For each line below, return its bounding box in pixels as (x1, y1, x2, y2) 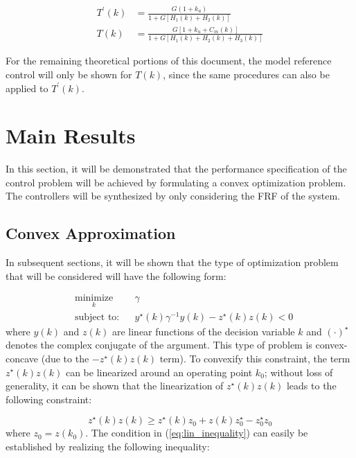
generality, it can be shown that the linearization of (6, 378, 224, 393)
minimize (75, 293, 114, 303)
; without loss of (264, 364, 333, 379)
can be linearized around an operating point (65, 364, 253, 379)
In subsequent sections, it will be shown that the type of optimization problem (6, 255, 339, 270)
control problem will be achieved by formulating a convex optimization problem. (6, 175, 346, 189)
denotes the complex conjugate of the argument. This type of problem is (6, 337, 312, 352)
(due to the (41, 351, 89, 365)
